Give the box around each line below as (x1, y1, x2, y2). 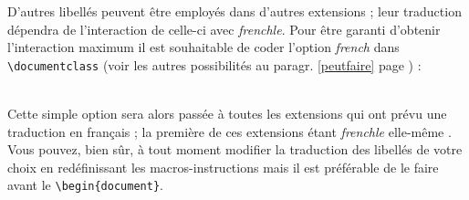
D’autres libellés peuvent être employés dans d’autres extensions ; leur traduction (7, 2, 462, 20)
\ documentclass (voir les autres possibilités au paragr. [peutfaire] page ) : (7, 55, 422, 74)
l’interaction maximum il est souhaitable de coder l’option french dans (7, 37, 400, 57)
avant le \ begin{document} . (7, 175, 163, 195)
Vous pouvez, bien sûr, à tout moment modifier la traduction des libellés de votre (7, 140, 463, 159)
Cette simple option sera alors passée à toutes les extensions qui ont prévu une (7, 104, 447, 123)
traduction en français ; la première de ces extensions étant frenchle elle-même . (7, 121, 452, 141)
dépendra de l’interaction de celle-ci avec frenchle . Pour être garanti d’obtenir (7, 19, 441, 38)
